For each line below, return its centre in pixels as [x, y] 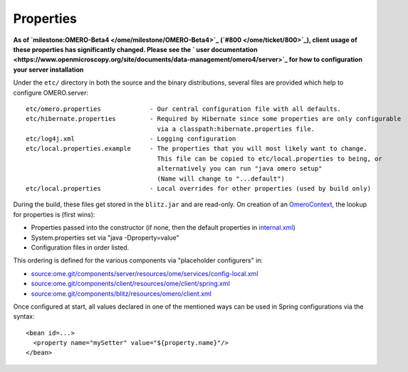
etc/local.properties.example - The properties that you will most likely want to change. [197, 149]
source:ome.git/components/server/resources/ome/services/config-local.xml [145, 273]
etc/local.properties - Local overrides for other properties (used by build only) [199, 189]
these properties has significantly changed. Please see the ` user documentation [135, 49]
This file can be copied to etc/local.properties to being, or [270, 159]
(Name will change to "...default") [221, 179]
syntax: [24, 317]
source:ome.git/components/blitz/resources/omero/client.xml [121, 293]
